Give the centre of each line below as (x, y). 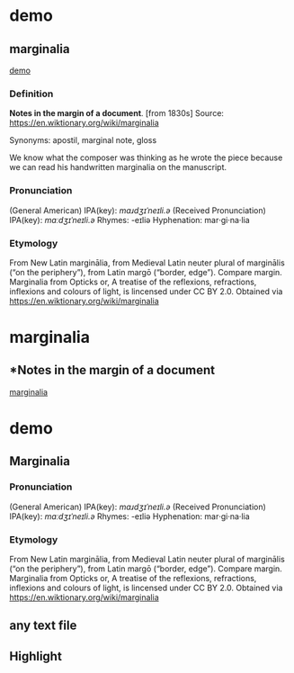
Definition (31, 94)
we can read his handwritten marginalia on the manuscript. (118, 167)
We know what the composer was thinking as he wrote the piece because (146, 157)
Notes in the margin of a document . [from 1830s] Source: (117, 113)
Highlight (36, 656)
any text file (43, 626)
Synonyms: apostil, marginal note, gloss (83, 140)
